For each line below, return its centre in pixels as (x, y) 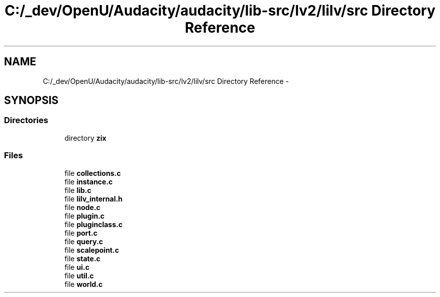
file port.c (81, 233)
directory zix (85, 138)
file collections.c (93, 173)
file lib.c (78, 190)
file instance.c (89, 181)
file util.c (79, 275)
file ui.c (77, 267)
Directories (26, 120)
